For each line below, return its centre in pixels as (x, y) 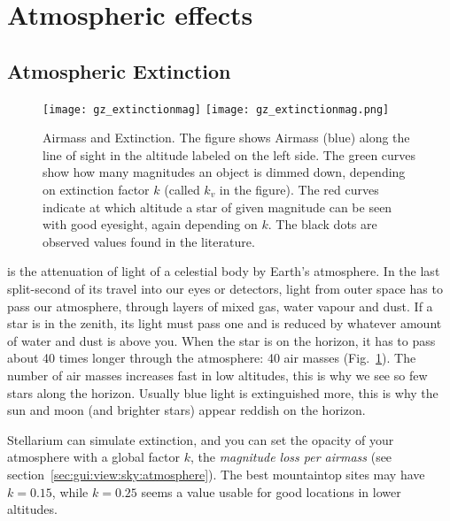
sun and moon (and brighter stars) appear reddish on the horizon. (186, 410)
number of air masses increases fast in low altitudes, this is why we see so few (217, 375)
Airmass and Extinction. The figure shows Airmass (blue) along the (226, 138)
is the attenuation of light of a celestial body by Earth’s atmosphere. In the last (224, 271)
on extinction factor (96, 190)
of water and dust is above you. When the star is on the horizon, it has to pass (221, 340)
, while (70, 491)
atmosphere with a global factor (93, 457)
